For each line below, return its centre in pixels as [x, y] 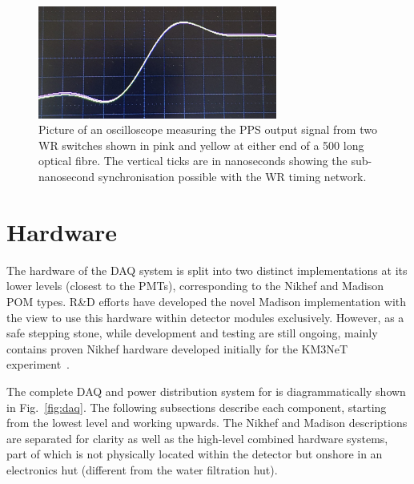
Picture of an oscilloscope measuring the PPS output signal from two [208, 129]
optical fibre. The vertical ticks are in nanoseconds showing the [193, 161]
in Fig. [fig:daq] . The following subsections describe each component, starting [197, 407]
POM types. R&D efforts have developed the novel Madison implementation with [207, 301]
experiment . [38, 364]
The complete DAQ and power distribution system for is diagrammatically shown [206, 391]
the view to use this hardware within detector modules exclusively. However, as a [205, 317]
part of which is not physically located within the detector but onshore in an [195, 454]
